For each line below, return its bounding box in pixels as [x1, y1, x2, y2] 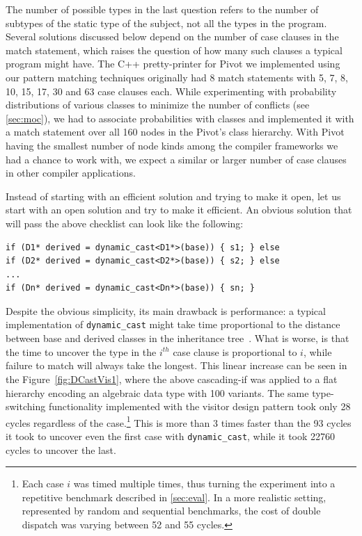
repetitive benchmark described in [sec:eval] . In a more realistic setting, [22, 489, 326, 504]
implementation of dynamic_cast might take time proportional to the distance [6, 317, 340, 332]
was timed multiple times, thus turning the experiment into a [73, 476, 336, 491]
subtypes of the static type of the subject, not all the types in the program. [6, 15, 327, 30]
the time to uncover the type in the [6, 344, 157, 359]
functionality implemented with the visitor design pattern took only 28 [48, 399, 351, 414]
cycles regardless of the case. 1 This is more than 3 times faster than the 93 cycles [6, 413, 352, 430]
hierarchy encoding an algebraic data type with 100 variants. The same [6, 385, 309, 400]
